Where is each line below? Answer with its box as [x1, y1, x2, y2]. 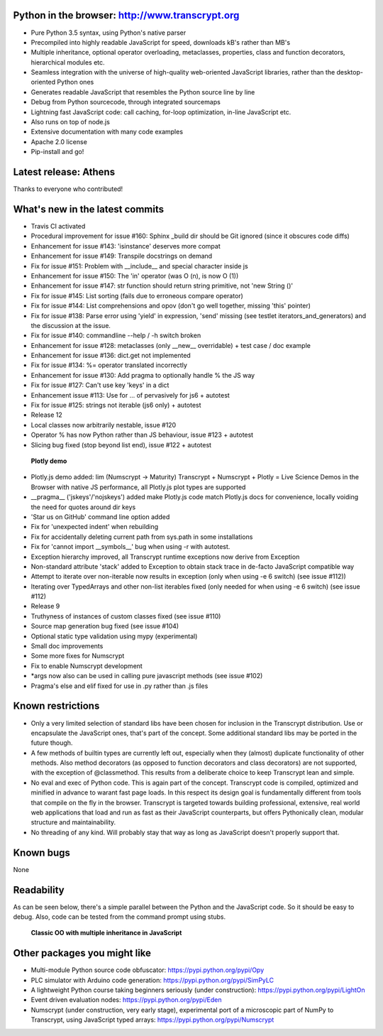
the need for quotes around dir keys [30, 503, 136, 511]
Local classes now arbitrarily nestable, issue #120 [30, 420, 177, 429]
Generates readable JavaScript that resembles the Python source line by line [30, 87, 255, 96]
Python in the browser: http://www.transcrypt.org [13, 9, 240, 21]
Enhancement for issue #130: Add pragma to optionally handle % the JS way [30, 371, 255, 379]
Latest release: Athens [13, 166, 116, 178]
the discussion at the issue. [30, 321, 111, 329]
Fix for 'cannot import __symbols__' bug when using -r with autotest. [30, 542, 231, 551]
